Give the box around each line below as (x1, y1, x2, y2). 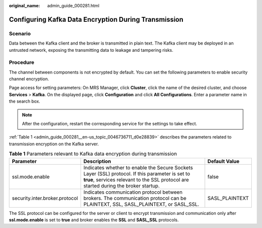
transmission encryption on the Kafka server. (9, 141, 99, 147)
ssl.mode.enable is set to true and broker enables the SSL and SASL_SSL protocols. (9, 217, 179, 223)
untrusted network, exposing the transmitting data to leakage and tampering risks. (9, 47, 173, 53)
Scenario (9, 30, 31, 37)
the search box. (9, 98, 41, 104)
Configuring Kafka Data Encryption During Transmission (9, 15, 184, 24)
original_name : (9, 3, 40, 8)
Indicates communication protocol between (83, 189, 183, 196)
